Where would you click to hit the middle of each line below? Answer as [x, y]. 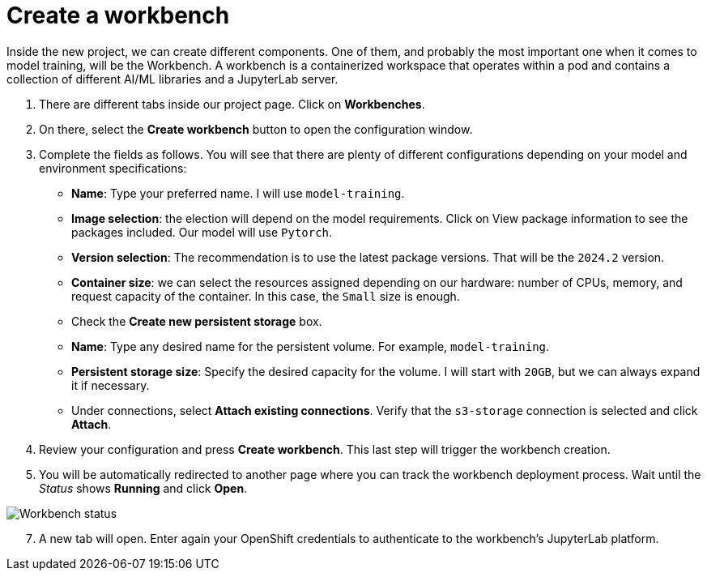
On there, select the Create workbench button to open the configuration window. [256, 129]
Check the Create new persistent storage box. [197, 321]
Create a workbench [118, 15]
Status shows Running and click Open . [143, 488]
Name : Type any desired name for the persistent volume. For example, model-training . [311, 346]
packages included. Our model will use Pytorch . [202, 232]
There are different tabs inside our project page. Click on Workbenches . [232, 104]
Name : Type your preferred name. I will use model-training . [238, 193]
